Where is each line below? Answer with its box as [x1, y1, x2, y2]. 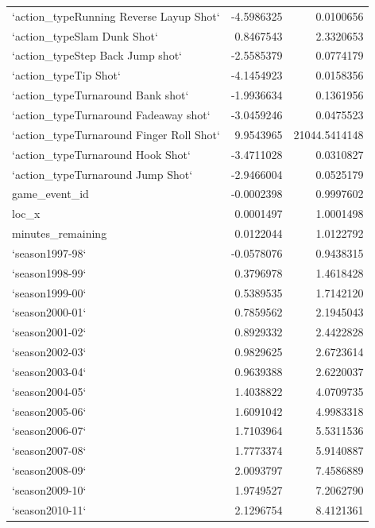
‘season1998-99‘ [12, 264, 87, 281]
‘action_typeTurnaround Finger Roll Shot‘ [12, 126, 220, 142]
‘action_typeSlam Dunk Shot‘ [12, 27, 158, 44]
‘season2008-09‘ [12, 462, 87, 479]
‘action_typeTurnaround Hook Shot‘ [12, 146, 191, 162]
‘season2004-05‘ [12, 382, 87, 399]
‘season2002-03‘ [12, 344, 87, 360]
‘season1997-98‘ [12, 244, 87, 261]
